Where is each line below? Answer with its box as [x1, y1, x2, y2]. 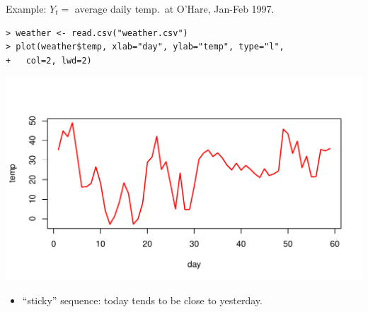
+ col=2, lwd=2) [6, 55, 92, 66]
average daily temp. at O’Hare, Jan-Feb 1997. [74, 1, 275, 16]
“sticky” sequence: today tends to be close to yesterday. [22, 292, 263, 307]
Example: [6, 1, 47, 16]
